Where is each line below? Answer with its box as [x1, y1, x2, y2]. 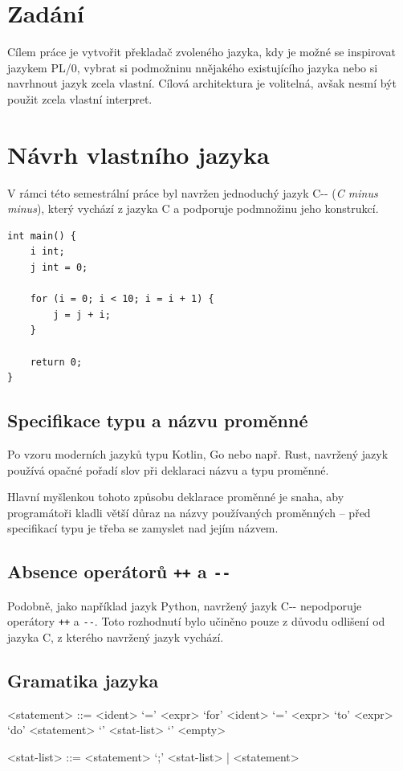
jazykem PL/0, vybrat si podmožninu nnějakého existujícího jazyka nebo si [7, 59, 378, 75]
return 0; [30, 356, 83, 368]
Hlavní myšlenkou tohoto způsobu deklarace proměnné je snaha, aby [7, 488, 344, 505]
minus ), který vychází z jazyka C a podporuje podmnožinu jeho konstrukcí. [7, 200, 379, 217]
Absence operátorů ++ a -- [7, 559, 231, 584]
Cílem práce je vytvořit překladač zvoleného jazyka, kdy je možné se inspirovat [7, 43, 397, 60]
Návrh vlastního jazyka [7, 137, 270, 170]
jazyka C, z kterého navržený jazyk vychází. [7, 628, 224, 645]
